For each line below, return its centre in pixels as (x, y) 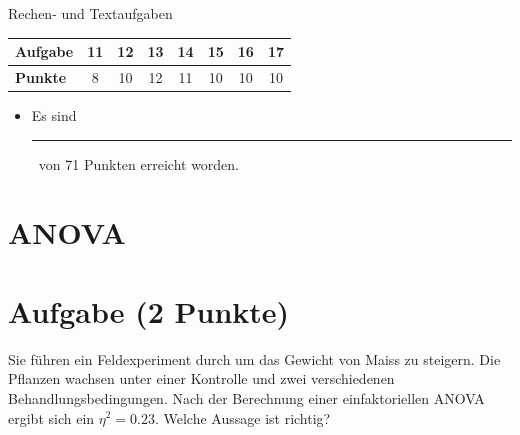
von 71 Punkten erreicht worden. (139, 163)
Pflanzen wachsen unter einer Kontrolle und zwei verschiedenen (201, 378)
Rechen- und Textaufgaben (90, 13)
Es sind (54, 115)
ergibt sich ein (51, 417)
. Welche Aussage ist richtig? (242, 417)
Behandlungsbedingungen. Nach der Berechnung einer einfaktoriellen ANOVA (246, 397)
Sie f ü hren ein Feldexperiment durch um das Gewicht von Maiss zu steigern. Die (254, 358)
